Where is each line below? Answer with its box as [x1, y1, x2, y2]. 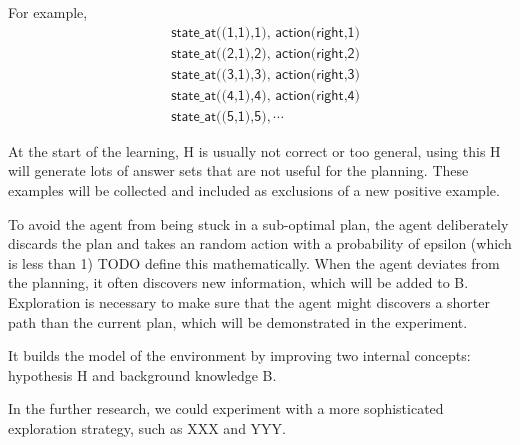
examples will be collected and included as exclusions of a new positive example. [8, 179, 500, 200]
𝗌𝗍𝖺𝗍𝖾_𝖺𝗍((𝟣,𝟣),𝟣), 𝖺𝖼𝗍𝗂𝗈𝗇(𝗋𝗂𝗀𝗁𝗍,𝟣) [171, 25, 360, 40]
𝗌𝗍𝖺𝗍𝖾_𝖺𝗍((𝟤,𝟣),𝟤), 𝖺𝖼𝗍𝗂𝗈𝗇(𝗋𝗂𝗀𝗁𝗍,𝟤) [171, 46, 360, 61]
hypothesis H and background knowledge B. [8, 364, 277, 385]
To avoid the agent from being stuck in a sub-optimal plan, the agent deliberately [8, 213, 509, 234]
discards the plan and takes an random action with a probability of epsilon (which [8, 233, 512, 254]
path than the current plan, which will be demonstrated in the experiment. [8, 311, 468, 332]
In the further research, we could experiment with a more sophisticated [8, 398, 444, 419]
